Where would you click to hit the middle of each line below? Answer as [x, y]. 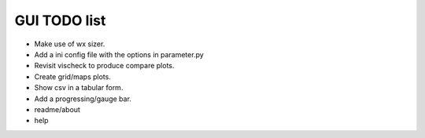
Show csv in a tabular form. [79, 88]
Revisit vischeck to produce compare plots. [104, 66]
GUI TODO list [60, 20]
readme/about [57, 109]
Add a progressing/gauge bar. [83, 99]
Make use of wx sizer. [70, 44]
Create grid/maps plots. [73, 76]
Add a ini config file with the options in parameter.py [119, 54]
